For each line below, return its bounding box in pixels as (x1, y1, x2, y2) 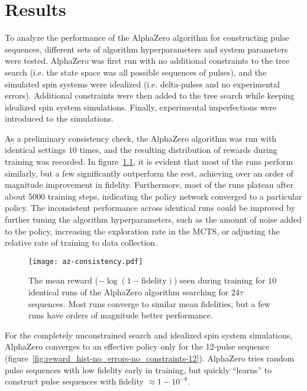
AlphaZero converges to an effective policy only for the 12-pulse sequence (5, 340, 270, 353)
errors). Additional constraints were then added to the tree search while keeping (5, 89, 295, 102)
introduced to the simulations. (5, 112, 114, 125)
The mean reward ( (28, 274, 98, 286)
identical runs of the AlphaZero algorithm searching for (28, 286, 229, 298)
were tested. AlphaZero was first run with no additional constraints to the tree (5, 54, 290, 67)
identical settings (5, 144, 66, 156)
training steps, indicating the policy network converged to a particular (47, 190, 302, 202)
